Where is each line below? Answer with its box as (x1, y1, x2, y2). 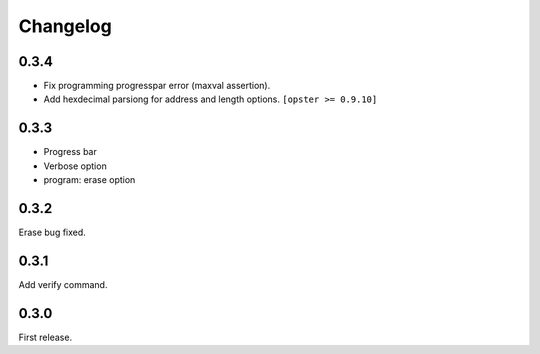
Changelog (18, 15, 112, 37)
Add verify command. (18, 278, 108, 290)
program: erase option (43, 174, 136, 186)
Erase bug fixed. (18, 226, 87, 239)
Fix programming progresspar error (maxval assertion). (43, 80, 271, 92)
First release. (18, 331, 73, 343)
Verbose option (43, 160, 107, 172)
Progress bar (43, 146, 97, 158)
